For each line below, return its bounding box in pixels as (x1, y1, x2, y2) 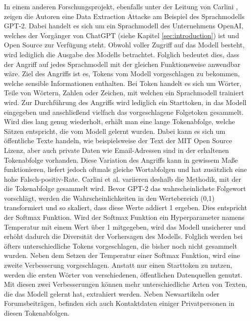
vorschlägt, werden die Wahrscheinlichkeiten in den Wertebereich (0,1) (4, 193, 215, 203)
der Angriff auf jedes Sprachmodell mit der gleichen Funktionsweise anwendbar (4, 59, 241, 69)
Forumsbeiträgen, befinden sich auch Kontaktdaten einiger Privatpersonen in (4, 298, 235, 308)
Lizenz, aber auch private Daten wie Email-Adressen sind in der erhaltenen (4, 145, 229, 155)
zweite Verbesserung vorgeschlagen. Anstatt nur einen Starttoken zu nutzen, (4, 260, 232, 270)
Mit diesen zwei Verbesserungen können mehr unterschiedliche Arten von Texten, (4, 279, 248, 289)
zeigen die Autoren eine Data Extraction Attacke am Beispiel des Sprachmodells (4, 11, 245, 21)
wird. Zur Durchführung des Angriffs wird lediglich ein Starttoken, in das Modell (4, 97, 247, 107)
